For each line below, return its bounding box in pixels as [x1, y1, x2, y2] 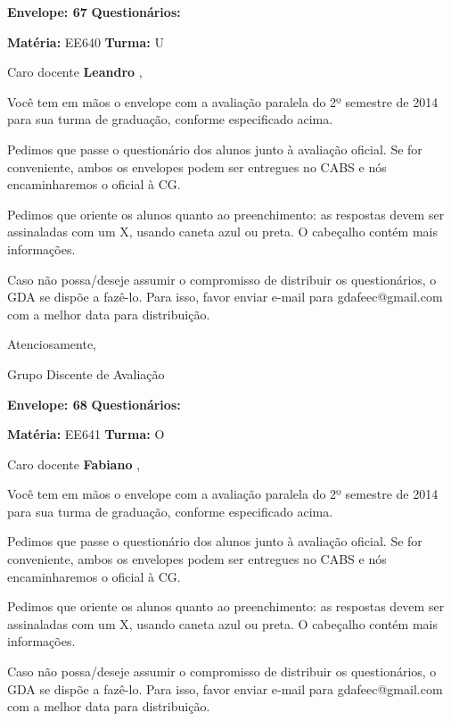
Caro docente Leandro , [7, 62, 143, 81]
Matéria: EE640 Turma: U [7, 32, 164, 51]
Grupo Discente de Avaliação [7, 364, 165, 383]
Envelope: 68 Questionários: [7, 394, 181, 413]
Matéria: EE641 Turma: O [7, 425, 165, 443]
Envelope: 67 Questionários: [7, 3, 181, 21]
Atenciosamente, [7, 335, 97, 353]
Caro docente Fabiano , [7, 454, 141, 473]
